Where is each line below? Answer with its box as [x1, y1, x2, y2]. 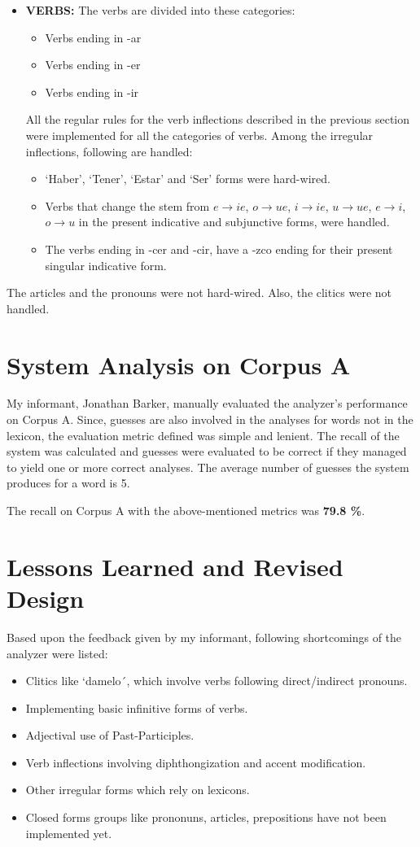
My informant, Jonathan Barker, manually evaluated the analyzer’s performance [7, 395, 408, 412]
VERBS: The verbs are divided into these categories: [25, 2, 295, 18]
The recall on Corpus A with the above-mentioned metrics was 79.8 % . [7, 502, 365, 518]
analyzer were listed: [7, 644, 108, 661]
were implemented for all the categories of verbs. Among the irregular [25, 126, 374, 143]
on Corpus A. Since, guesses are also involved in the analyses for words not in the [7, 411, 413, 428]
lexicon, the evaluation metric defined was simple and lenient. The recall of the [7, 426, 400, 443]
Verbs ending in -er [45, 56, 141, 73]
